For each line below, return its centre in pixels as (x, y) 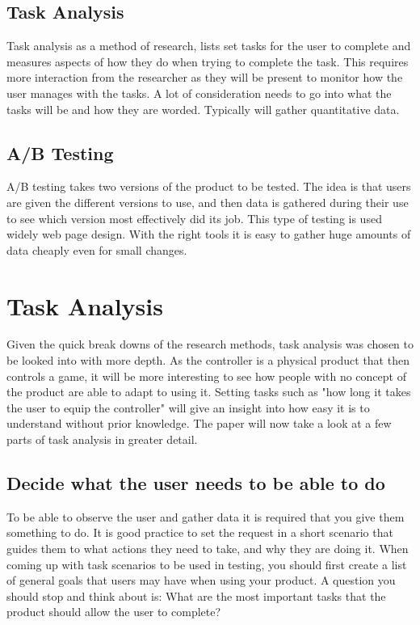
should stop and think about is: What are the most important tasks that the (196, 595)
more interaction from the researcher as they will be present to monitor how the (205, 77)
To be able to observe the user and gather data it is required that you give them (206, 516)
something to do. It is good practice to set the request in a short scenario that (200, 532)
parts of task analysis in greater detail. (102, 439)
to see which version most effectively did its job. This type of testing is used (194, 218)
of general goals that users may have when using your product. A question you (201, 580)
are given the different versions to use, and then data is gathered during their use (208, 202)
